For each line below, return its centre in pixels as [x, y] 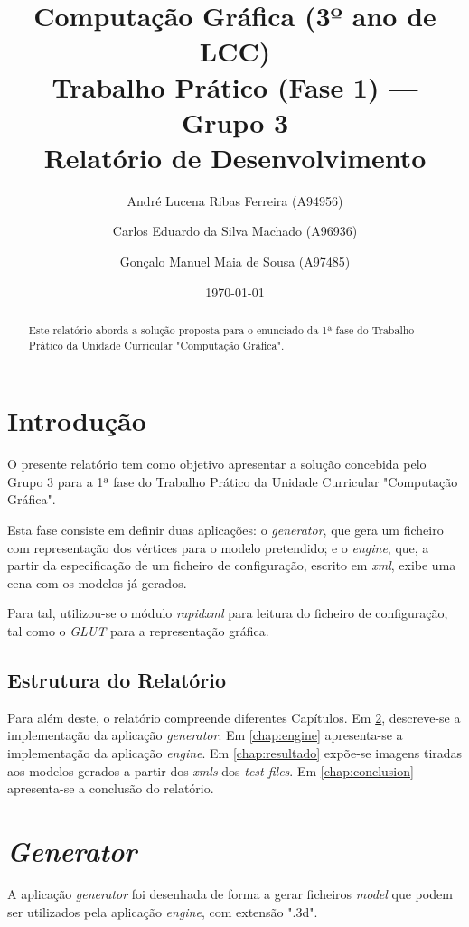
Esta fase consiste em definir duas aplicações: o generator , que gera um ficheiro [225, 530]
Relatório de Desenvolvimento [235, 157]
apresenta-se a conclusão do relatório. [111, 788]
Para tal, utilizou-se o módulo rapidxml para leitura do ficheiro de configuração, [228, 613]
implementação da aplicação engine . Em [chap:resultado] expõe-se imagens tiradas [235, 753]
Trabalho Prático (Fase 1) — [235, 86]
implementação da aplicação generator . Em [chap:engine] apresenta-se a [205, 735]
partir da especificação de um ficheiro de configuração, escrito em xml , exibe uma [232, 565]
